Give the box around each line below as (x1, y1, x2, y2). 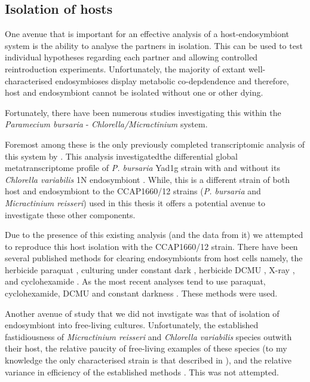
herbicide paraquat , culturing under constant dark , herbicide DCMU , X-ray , (5, 263, 295, 276)
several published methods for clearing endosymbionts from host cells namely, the (5, 252, 303, 264)
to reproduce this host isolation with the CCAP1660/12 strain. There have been (5, 240, 298, 252)
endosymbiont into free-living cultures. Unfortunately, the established (5, 319, 259, 331)
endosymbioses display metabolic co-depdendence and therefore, (55, 74, 289, 87)
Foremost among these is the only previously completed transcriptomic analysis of (5, 137, 305, 150)
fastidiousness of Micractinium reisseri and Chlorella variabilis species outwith (5, 330, 292, 343)
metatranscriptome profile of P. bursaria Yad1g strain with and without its (5, 161, 280, 174)
